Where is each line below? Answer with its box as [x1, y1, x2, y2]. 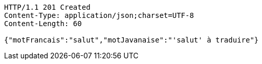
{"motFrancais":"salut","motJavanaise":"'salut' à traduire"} [4, 36, 259, 44]
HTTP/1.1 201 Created [4, 3, 91, 11]
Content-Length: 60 [4, 19, 82, 28]
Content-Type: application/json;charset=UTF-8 [4, 11, 194, 19]
